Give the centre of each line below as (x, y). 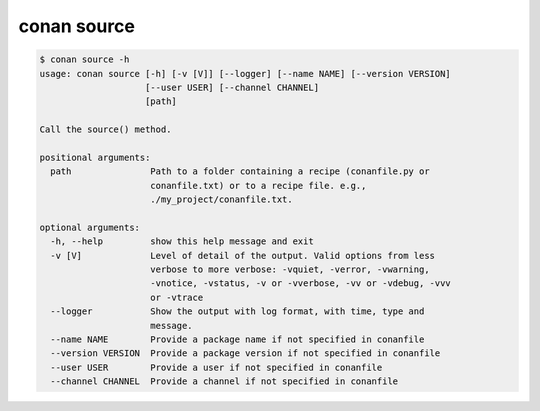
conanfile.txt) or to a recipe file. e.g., (258, 185)
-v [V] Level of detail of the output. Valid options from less (242, 255)
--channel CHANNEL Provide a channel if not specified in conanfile (224, 381)
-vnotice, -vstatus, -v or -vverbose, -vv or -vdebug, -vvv (301, 283)
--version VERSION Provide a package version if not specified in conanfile (245, 353)
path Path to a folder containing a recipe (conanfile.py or (240, 171)
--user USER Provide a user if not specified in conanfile (216, 367)
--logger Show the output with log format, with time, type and (237, 311)
